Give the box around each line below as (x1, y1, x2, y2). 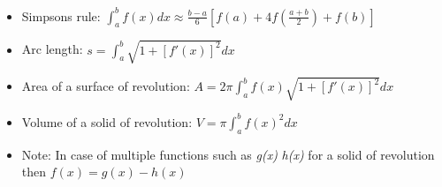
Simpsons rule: (21, 6, 101, 25)
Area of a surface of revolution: (21, 77, 190, 95)
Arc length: (21, 40, 83, 58)
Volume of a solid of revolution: (21, 112, 193, 131)
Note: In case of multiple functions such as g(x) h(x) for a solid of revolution (21, 145, 435, 163)
